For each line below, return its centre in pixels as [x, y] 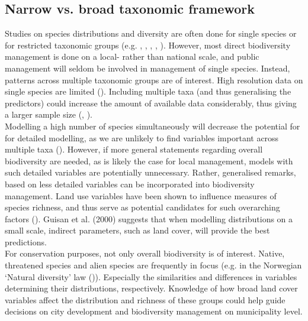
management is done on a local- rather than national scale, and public [132, 56]
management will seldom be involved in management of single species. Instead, [147, 68]
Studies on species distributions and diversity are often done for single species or [151, 33]
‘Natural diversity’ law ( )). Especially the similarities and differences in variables [151, 276]
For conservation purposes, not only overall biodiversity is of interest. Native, [145, 253]
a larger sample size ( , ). [49, 114]
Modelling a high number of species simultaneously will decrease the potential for [153, 126]
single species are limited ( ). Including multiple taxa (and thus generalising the [148, 91]
